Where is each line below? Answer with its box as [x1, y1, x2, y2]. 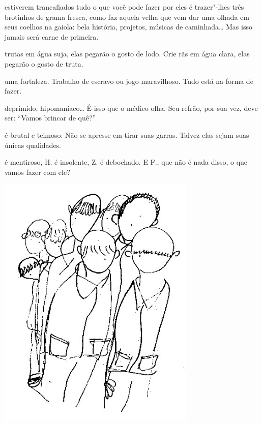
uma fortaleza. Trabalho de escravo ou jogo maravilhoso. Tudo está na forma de [5, 75, 253, 86]
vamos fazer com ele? [5, 166, 70, 177]
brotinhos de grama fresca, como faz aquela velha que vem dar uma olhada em [5, 11, 249, 22]
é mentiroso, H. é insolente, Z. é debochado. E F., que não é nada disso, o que [5, 157, 248, 167]
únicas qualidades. [5, 139, 62, 150]
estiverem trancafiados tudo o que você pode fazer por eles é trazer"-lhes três [5, 2, 244, 12]
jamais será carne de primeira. [5, 31, 99, 42]
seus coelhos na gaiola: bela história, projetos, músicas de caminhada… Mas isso [5, 21, 252, 32]
